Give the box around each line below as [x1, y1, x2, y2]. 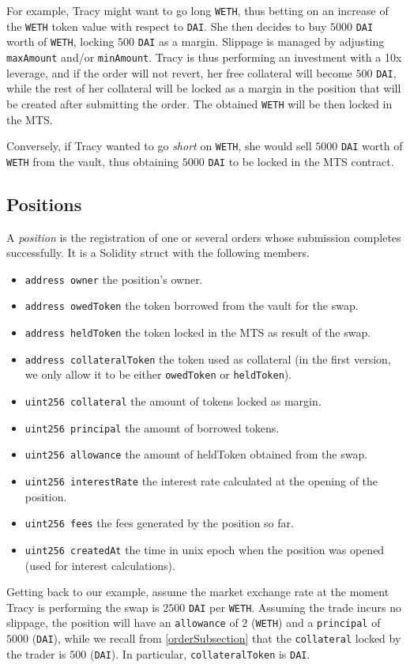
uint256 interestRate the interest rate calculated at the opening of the [24, 473, 378, 489]
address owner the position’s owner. [24, 270, 203, 287]
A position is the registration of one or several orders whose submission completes [6, 228, 401, 245]
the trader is [6, 645, 66, 662]
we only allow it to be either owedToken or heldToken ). [24, 366, 292, 383]
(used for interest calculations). [24, 557, 175, 573]
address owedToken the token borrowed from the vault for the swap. [24, 297, 359, 314]
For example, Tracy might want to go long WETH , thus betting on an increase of [6, 2, 389, 18]
